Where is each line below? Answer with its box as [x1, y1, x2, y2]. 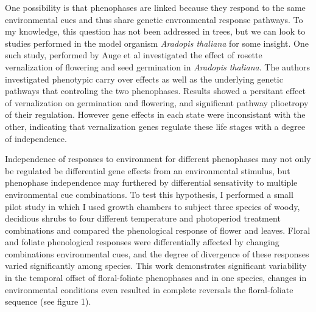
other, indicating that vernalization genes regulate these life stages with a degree [5, 120, 306, 132]
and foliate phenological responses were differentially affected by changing [5, 236, 279, 248]
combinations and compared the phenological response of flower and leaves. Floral [5, 223, 311, 236]
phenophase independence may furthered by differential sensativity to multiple [5, 176, 298, 189]
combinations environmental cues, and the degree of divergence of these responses [5, 247, 309, 260]
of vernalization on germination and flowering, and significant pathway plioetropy [5, 96, 309, 109]
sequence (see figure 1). [5, 295, 91, 308]
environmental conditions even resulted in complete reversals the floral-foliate [5, 283, 293, 296]
